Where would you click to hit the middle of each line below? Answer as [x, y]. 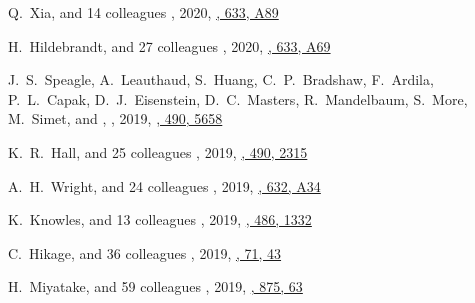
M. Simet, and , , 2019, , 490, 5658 [115, 118]
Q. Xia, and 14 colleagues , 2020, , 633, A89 [143, 12]
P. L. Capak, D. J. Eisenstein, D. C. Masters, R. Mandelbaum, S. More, [238, 98]
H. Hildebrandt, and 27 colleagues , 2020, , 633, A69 [169, 45]
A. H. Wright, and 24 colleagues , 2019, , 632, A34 [164, 185]
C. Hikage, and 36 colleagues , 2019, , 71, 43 [145, 252]
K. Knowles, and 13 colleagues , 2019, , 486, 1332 [160, 219]
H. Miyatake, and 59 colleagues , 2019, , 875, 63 [155, 286]
